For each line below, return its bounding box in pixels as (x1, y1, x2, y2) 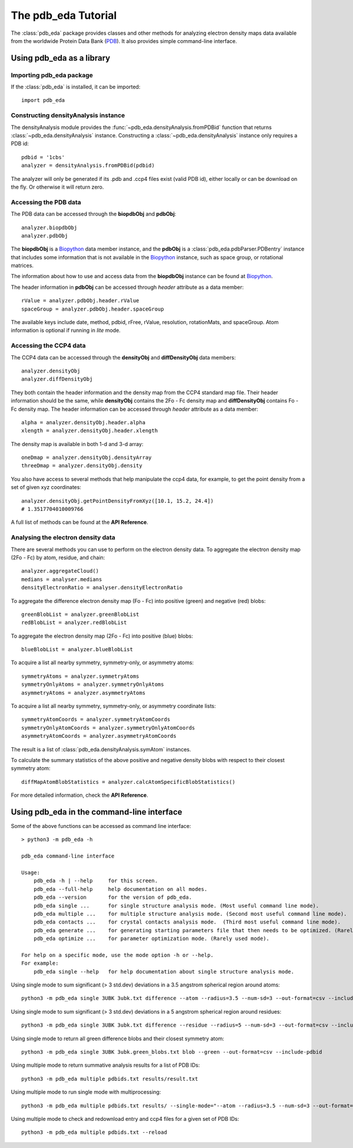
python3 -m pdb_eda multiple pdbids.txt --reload (21, 1129, 168, 1136)
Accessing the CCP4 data (11, 342, 86, 350)
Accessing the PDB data (11, 198, 82, 206)
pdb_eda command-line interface (21, 853, 115, 860)
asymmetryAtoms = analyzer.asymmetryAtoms (21, 690, 146, 696)
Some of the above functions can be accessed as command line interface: (11, 823, 191, 830)
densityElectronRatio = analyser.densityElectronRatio (21, 584, 183, 591)
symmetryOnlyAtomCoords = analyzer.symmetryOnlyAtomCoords (21, 724, 195, 731)
